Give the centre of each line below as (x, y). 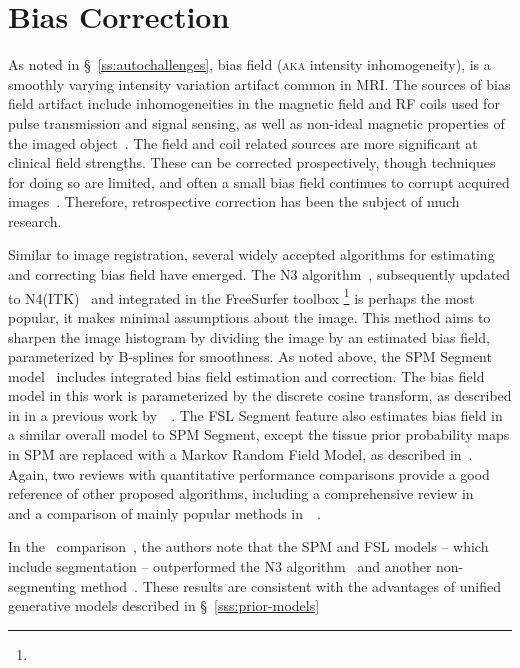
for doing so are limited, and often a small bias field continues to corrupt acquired (259, 181)
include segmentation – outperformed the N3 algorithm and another (220, 566)
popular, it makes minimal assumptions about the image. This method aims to (249, 316)
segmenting (42, 585)
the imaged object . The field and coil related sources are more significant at (243, 142)
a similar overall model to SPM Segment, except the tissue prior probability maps (259, 434)
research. (35, 220)
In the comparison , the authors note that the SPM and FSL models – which (248, 546)
